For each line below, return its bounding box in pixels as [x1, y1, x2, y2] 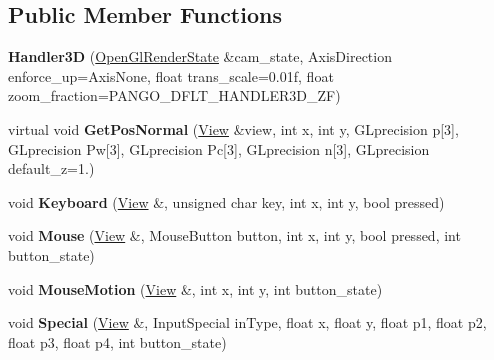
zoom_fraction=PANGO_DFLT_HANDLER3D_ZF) [8, 85, 341, 106]
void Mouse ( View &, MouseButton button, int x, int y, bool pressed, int [8, 225, 461, 246]
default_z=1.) [8, 158, 95, 179]
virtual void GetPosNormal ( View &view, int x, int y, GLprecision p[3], [8, 118, 459, 139]
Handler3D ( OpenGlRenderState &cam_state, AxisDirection [8, 46, 392, 67]
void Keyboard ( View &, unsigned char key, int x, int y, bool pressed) [8, 191, 445, 212]
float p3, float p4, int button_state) [8, 331, 227, 352]
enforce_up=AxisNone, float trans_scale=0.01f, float [8, 65, 334, 86]
